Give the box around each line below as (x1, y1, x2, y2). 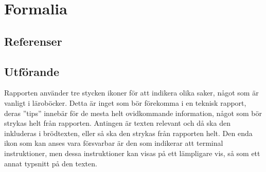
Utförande (4, 63, 60, 79)
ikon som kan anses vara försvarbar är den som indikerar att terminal (4, 138, 223, 148)
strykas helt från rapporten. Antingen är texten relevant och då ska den (4, 118, 230, 128)
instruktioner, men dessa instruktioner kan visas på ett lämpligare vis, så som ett (4, 147, 260, 158)
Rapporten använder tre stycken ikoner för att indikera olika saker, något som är (4, 87, 259, 98)
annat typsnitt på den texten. (4, 158, 97, 168)
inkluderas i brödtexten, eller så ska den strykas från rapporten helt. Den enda (4, 127, 253, 138)
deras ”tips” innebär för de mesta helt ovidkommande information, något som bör (4, 107, 262, 118)
